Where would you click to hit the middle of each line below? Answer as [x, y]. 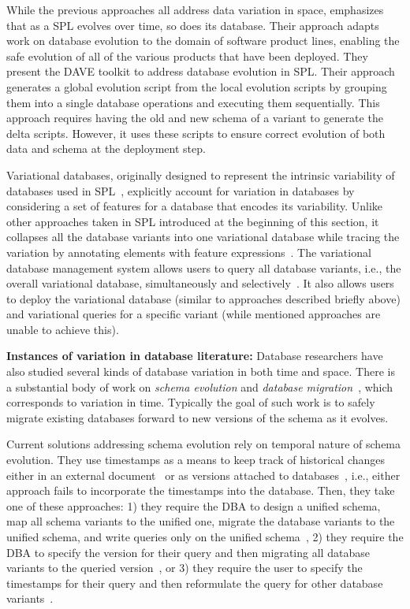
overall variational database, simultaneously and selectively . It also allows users [200, 283]
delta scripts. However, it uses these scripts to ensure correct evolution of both [196, 133]
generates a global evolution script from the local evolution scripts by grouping [197, 86]
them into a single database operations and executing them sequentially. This [193, 102]
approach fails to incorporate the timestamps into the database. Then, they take [201, 490]
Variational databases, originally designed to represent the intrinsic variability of [201, 175]
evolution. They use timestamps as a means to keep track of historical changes [196, 460]
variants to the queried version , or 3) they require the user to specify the [184, 568]
